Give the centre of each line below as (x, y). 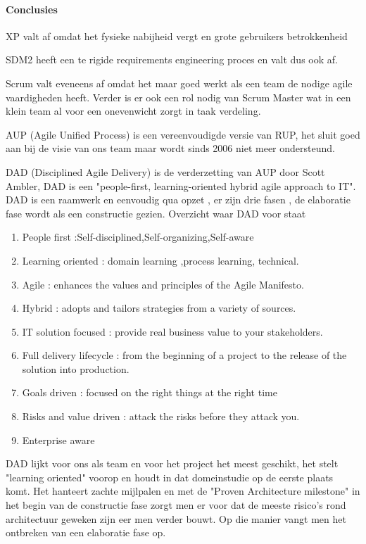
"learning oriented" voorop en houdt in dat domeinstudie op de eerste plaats (170, 477)
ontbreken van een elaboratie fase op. (86, 532)
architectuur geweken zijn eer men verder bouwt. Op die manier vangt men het (176, 518)
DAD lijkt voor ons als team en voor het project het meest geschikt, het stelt (172, 463)
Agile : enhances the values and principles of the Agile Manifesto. (163, 284)
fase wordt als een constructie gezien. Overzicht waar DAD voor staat (156, 213)
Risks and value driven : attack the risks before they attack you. (161, 416)
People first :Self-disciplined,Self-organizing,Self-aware (138, 237)
